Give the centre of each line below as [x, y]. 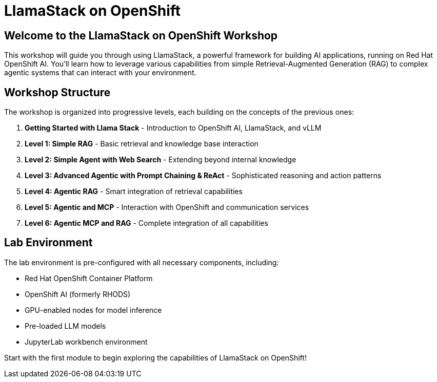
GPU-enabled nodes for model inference [93, 310]
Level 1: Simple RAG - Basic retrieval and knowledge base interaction [142, 144]
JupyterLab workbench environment [86, 342]
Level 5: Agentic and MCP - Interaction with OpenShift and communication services [167, 207]
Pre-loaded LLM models [65, 326]
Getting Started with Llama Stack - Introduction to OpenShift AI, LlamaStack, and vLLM [173, 128]
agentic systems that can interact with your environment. [100, 73]
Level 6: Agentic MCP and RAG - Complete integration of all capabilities [146, 223]
